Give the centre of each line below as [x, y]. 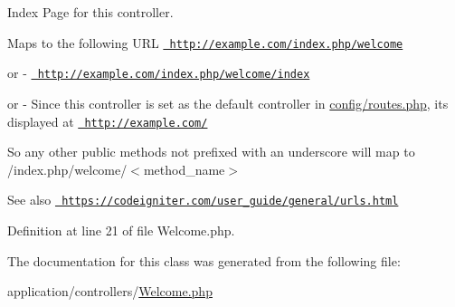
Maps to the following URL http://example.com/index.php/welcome [205, 42]
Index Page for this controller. [90, 12]
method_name [184, 169]
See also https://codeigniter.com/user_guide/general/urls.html [203, 200]
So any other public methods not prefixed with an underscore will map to [211, 152]
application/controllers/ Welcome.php [110, 291]
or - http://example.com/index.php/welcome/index [159, 73]
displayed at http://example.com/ [108, 121]
